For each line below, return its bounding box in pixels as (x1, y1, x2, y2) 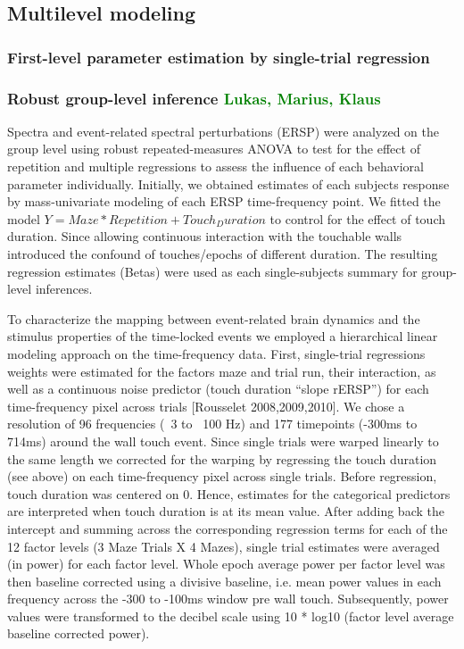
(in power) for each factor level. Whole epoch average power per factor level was (7, 554, 445, 573)
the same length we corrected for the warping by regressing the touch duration (7, 449, 437, 468)
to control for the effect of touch (269, 209, 446, 228)
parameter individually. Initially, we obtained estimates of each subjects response (7, 174, 450, 193)
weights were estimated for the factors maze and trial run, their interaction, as (7, 362, 436, 380)
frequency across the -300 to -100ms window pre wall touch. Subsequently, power (7, 589, 449, 608)
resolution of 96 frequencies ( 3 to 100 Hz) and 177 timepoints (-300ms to (7, 414, 418, 433)
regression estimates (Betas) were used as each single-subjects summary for (7, 262, 418, 280)
